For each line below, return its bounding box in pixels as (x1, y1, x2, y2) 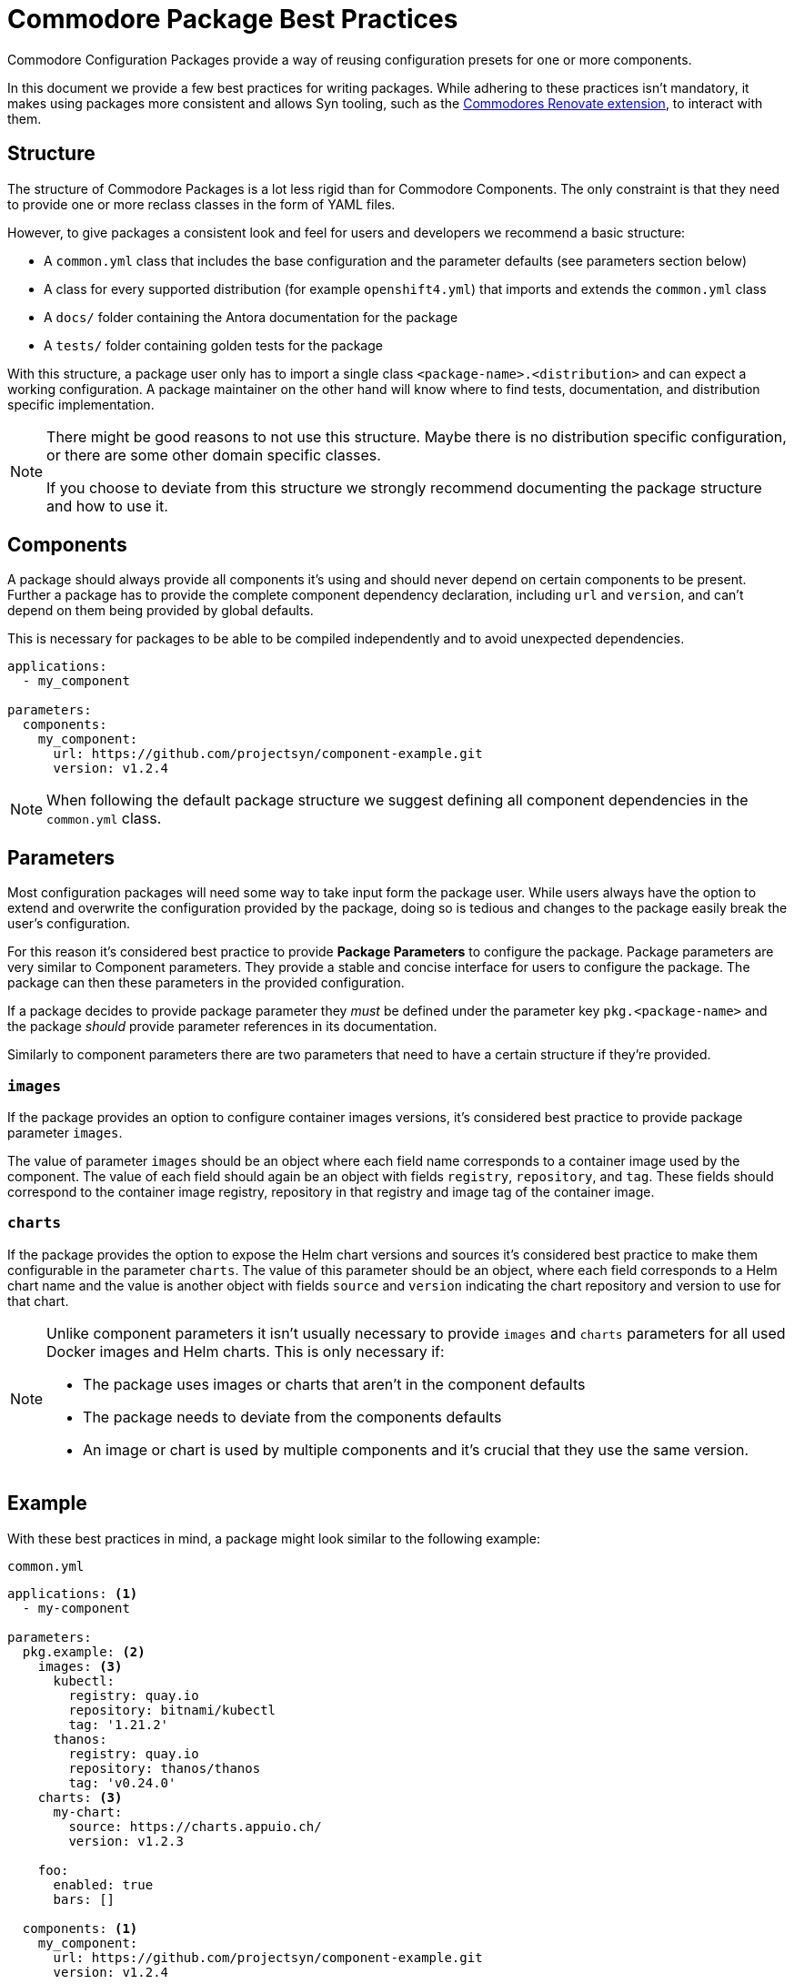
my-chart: (53, 1804, 123, 1819)
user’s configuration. (7, 916, 131, 932)
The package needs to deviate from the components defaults (83, 1407, 502, 1426)
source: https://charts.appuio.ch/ (68, 1818, 322, 1834)
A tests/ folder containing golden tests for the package (44, 337, 383, 353)
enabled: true (53, 1877, 154, 1892)
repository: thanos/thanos (68, 1760, 261, 1776)
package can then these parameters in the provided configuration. (7, 975, 405, 991)
